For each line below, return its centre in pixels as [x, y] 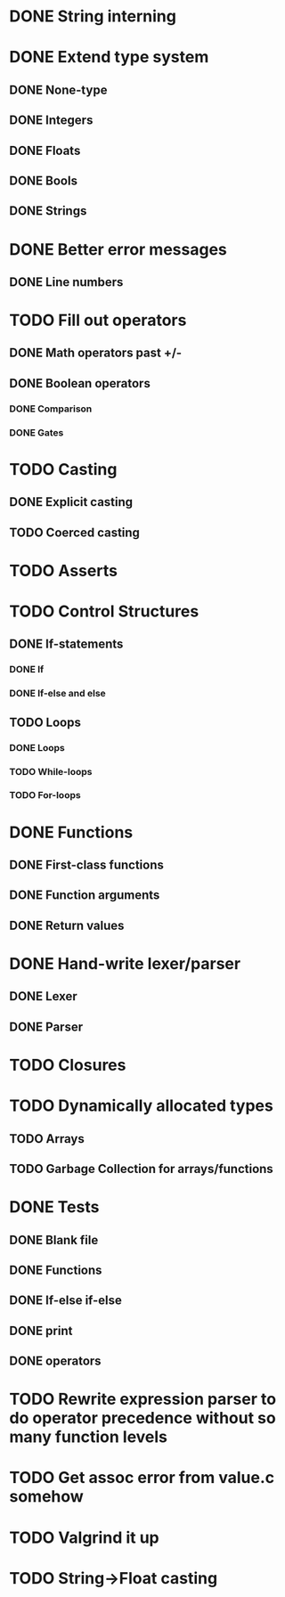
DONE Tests [54, 1207]
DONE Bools [44, 180]
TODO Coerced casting [75, 532]
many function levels [88, 1437]
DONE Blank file [54, 1240]
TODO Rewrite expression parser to [143, 1399]
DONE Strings [48, 211]
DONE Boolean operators [80, 383]
